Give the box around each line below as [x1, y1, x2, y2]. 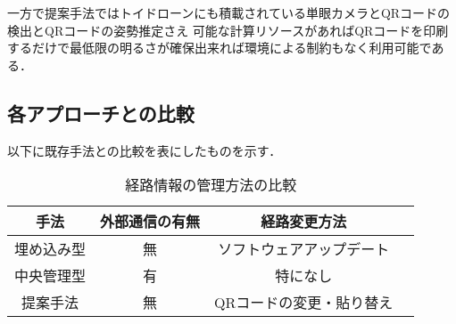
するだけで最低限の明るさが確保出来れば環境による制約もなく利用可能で [7, 38, 432, 57]
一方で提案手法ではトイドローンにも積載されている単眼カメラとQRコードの [7, 4, 451, 21]
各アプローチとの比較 [7, 99, 195, 126]
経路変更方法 [261, 211, 347, 232]
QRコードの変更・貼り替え [214, 292, 394, 313]
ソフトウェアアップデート [218, 239, 390, 260]
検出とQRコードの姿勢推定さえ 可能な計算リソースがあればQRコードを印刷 [7, 20, 449, 39]
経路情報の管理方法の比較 [125, 174, 297, 196]
